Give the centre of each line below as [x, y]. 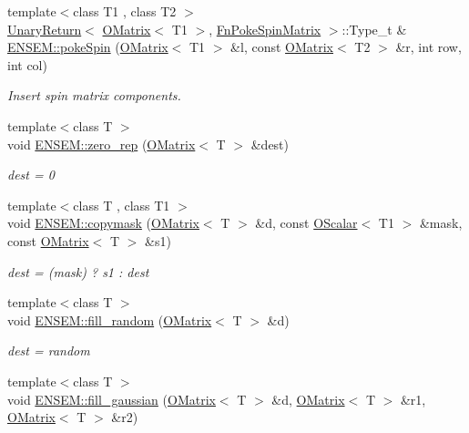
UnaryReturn [45, 29]
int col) [27, 64]
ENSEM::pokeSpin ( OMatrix [88, 47]
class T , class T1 [122, 205]
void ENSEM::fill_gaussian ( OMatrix [112, 399]
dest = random [49, 351]
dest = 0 [31, 175]
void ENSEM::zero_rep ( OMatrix [102, 144]
